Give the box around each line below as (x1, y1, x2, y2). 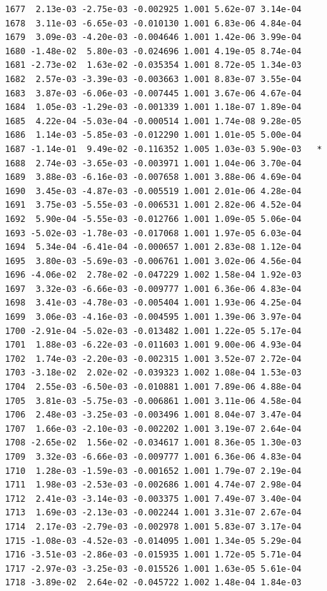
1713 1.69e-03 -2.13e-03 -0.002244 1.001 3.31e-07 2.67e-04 (5, 507, 302, 518)
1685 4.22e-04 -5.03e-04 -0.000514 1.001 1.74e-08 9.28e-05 (5, 116, 302, 126)
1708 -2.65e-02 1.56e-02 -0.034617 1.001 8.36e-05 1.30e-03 (5, 438, 302, 448)
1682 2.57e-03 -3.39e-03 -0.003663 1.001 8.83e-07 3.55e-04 (5, 74, 302, 84)
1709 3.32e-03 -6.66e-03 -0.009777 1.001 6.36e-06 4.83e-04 (5, 452, 302, 462)
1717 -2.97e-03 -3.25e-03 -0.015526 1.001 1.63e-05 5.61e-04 (5, 563, 302, 574)
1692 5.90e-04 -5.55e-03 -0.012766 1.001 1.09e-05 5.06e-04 (5, 213, 302, 224)
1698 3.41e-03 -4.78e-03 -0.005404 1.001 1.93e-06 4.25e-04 (5, 298, 302, 308)
